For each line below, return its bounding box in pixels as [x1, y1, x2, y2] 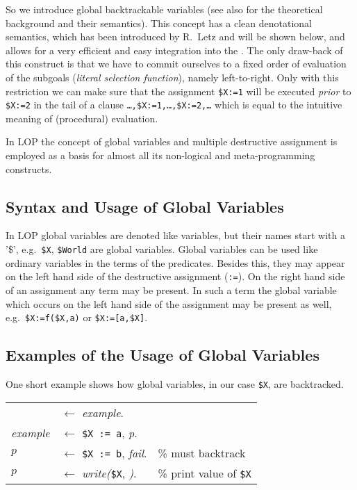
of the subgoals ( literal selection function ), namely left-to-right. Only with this [6, 70, 339, 84]
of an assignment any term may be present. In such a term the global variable [6, 282, 337, 297]
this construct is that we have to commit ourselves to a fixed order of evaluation [6, 56, 347, 71]
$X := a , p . [81, 424, 138, 441]
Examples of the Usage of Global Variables [6, 344, 319, 366]
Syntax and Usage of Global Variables [6, 195, 284, 217]
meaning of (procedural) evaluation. [6, 111, 158, 125]
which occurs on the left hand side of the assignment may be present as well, [6, 296, 332, 311]
